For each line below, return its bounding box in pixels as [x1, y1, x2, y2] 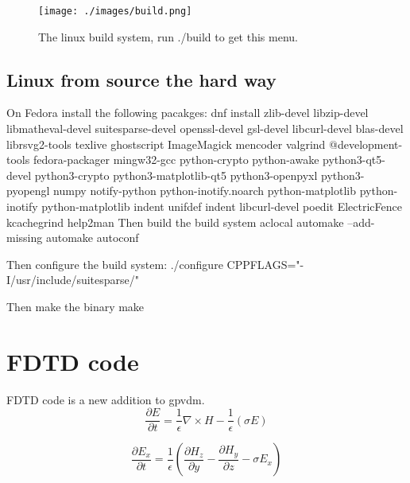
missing [6, 229, 43, 246]
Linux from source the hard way [6, 67, 277, 92]
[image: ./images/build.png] [38, 6, 192, 17]
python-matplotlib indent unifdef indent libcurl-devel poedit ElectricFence [41, 198, 402, 215]
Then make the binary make [6, 298, 145, 314]
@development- [329, 135, 403, 152]
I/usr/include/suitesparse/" [6, 271, 140, 288]
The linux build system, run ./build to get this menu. [38, 28, 298, 45]
